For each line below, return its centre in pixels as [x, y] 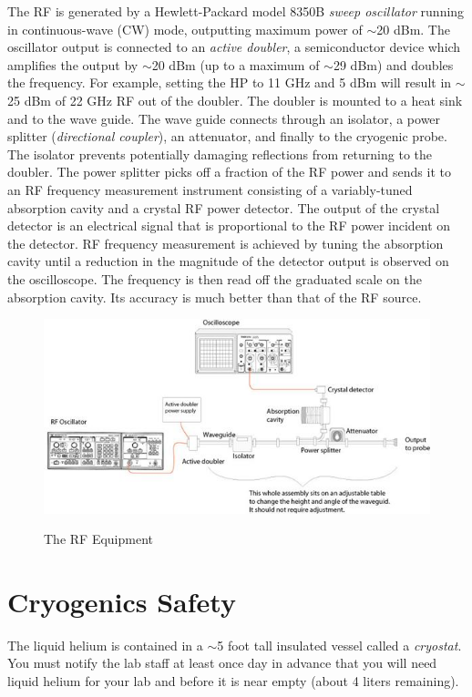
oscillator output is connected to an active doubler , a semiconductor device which [234, 47]
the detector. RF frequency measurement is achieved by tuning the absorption [226, 243]
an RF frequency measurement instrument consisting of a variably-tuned [210, 189]
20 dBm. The [413, 29]
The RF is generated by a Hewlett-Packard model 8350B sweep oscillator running [236, 11]
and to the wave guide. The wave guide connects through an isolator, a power [224, 118]
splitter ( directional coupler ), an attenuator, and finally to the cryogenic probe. [227, 136]
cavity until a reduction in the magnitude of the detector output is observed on [228, 261]
